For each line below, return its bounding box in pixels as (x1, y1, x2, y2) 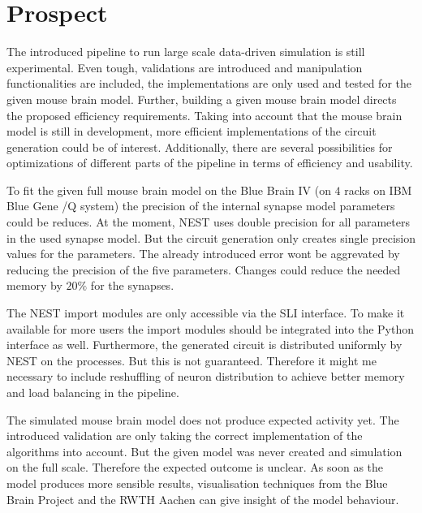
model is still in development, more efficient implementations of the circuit (6, 123, 377, 140)
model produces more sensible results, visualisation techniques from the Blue (6, 474, 388, 491)
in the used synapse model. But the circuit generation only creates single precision (6, 229, 416, 246)
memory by (6, 277, 62, 294)
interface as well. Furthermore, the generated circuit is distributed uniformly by (6, 336, 403, 353)
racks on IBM (344, 181, 412, 198)
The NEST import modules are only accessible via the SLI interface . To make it (6, 304, 405, 321)
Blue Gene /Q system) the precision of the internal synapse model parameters (6, 197, 395, 214)
